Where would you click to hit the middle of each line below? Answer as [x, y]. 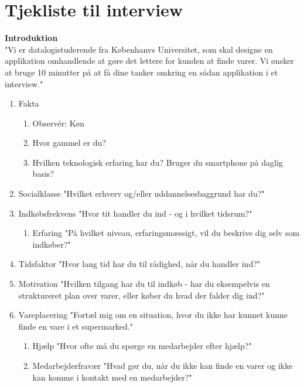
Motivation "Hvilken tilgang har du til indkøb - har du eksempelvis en [144, 284]
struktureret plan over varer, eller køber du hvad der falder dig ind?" [141, 295]
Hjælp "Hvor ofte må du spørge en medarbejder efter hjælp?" [142, 346]
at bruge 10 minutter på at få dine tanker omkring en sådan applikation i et [141, 72]
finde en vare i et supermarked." [76, 326]
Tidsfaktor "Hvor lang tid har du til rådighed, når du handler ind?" [139, 264]
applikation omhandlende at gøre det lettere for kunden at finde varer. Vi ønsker [149, 61]
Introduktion [31, 38]
